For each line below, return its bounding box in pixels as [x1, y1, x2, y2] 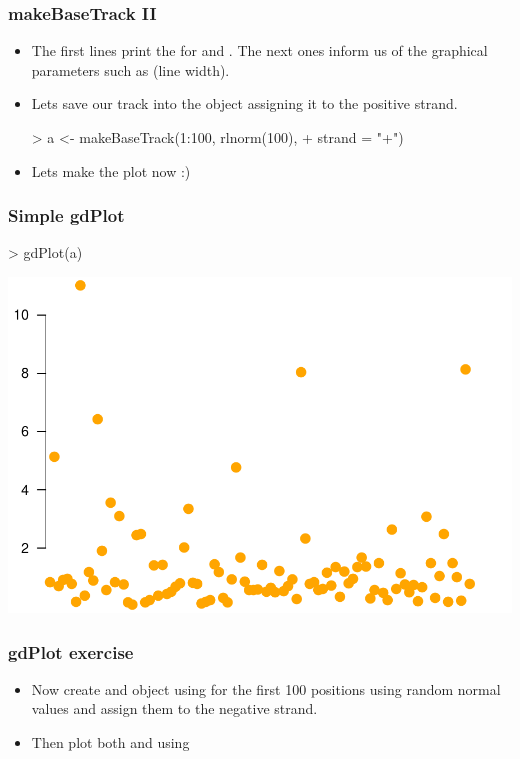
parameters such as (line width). [31, 59, 230, 80]
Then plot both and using [31, 732, 190, 752]
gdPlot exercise [8, 639, 134, 664]
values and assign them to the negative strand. [31, 698, 318, 719]
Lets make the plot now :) [31, 160, 191, 181]
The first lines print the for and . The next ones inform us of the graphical [31, 40, 488, 61]
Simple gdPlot [8, 203, 125, 228]
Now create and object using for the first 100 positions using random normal [31, 678, 501, 699]
